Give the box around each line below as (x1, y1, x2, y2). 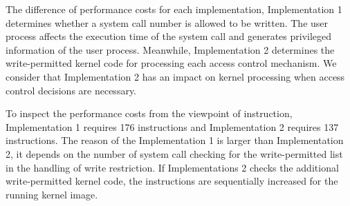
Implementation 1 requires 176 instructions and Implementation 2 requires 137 (6, 119, 339, 134)
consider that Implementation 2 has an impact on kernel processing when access (6, 69, 345, 83)
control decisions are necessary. (6, 83, 137, 97)
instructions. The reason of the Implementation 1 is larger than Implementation (6, 133, 344, 147)
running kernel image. (6, 187, 98, 201)
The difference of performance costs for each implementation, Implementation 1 (6, 2, 342, 16)
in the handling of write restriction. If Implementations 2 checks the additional (6, 160, 339, 174)
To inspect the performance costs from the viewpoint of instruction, (6, 106, 293, 121)
